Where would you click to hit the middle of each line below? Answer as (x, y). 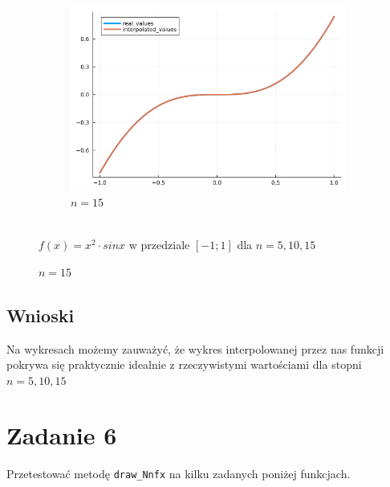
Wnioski (41, 315)
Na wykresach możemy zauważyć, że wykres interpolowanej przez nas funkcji (195, 348)
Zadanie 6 (62, 435)
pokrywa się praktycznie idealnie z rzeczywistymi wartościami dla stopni (184, 364)
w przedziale (159, 245)
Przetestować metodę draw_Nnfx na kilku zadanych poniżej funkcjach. (179, 474)
